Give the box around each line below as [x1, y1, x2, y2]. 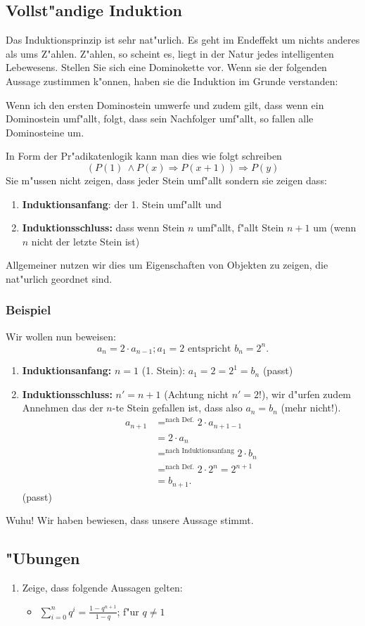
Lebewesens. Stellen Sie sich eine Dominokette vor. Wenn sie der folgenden [6, 60, 327, 75]
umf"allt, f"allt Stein [197, 220, 284, 235]
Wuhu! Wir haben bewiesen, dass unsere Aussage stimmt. [6, 513, 254, 528]
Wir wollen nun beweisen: [6, 328, 116, 343]
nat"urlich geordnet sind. [6, 271, 113, 286]
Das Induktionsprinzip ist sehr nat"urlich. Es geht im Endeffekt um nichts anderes [6, 32, 360, 47]
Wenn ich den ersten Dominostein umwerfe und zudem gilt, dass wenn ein [6, 97, 324, 112]
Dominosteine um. [6, 124, 84, 139]
